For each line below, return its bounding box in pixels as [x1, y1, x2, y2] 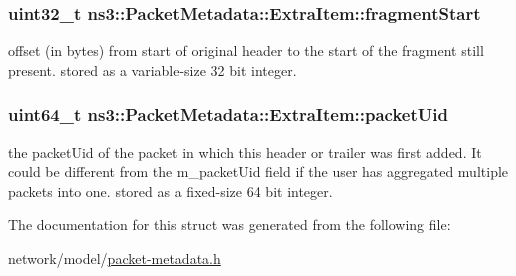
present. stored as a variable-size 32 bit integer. [8, 59, 297, 80]
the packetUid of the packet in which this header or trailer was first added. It [8, 141, 482, 162]
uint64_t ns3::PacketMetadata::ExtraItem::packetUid [8, 102, 448, 127]
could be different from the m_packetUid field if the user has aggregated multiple [8, 161, 509, 182]
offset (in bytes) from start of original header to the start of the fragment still [8, 40, 484, 61]
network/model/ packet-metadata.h [8, 248, 221, 268]
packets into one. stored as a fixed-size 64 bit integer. [8, 180, 333, 201]
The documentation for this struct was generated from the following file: [8, 214, 451, 235]
